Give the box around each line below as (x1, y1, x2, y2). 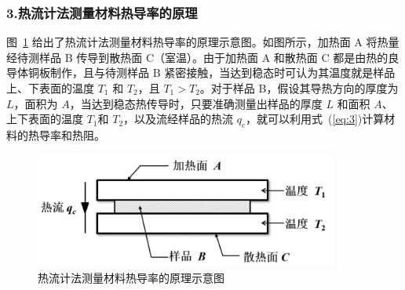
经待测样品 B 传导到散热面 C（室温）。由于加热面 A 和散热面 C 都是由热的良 (6, 49, 400, 65)
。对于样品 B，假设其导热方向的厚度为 (199, 80, 399, 96)
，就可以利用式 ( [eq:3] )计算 (246, 111, 385, 127)
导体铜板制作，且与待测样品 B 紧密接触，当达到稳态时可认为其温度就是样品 (6, 64, 396, 81)
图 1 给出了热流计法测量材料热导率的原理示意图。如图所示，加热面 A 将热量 (6, 34, 400, 50)
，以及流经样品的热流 (123, 111, 234, 127)
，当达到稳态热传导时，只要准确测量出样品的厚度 (69, 95, 323, 111)
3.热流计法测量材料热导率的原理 (6, 2, 198, 22)
